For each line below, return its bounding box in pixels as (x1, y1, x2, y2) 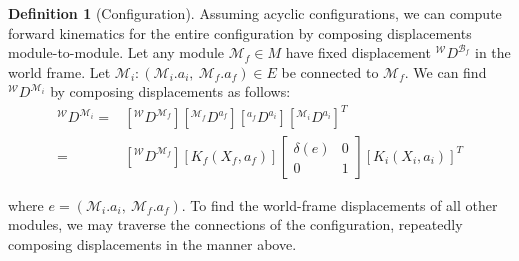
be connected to (281, 61, 379, 82)
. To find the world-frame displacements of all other (181, 194, 498, 215)
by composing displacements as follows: (50, 81, 291, 102)
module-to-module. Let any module (8, 42, 225, 63)
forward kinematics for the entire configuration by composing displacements (8, 22, 472, 43)
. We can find (404, 61, 487, 82)
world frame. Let (8, 61, 111, 82)
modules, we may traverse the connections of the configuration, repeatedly (8, 214, 463, 235)
